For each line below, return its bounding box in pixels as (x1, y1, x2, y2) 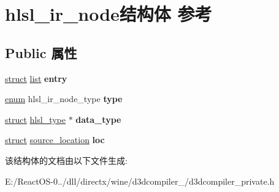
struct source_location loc (5, 133, 105, 146)
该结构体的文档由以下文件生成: (5, 153, 128, 166)
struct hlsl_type (5, 113, 66, 125)
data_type (75, 113, 121, 125)
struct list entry (5, 72, 67, 84)
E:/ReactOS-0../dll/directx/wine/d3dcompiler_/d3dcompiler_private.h (5, 174, 275, 187)
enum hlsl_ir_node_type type (5, 92, 123, 105)
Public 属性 (5, 43, 77, 62)
